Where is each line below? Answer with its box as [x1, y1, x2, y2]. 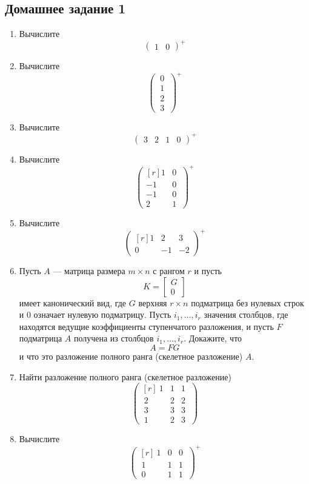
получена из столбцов [73, 332, 154, 345]
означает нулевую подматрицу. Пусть [33, 308, 171, 321]
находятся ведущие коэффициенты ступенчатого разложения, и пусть [19, 320, 274, 332]
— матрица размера [53, 264, 125, 277]
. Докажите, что [184, 332, 242, 345]
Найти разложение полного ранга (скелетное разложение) [19, 370, 231, 383]
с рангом [153, 264, 185, 277]
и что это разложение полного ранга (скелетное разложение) [19, 350, 243, 363]
